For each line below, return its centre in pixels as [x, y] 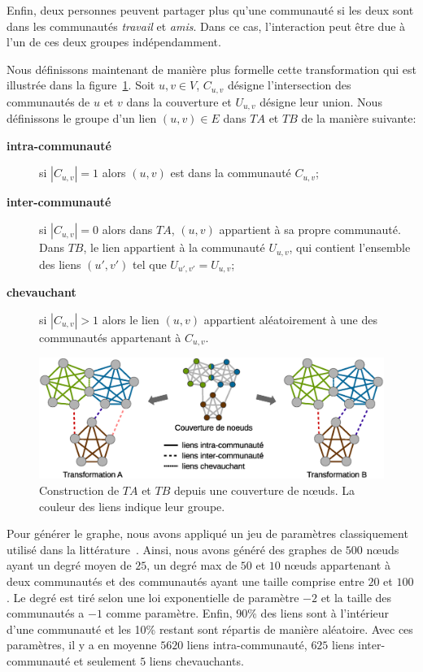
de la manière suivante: [359, 118]
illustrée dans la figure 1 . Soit [81, 85]
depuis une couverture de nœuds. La [264, 490]
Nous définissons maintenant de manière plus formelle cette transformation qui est [211, 69]
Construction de [79, 490]
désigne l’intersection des [290, 85]
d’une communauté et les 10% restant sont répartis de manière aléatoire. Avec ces [210, 629]
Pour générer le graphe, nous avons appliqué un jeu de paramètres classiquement [207, 533]
